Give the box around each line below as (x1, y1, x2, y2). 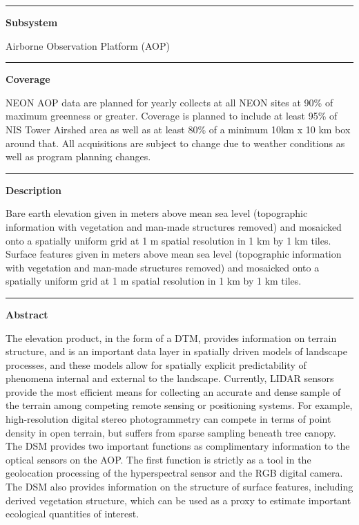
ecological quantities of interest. (6, 506, 139, 521)
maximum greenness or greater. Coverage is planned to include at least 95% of (6, 108, 338, 123)
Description (6, 182, 62, 197)
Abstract (6, 307, 48, 321)
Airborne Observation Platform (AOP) (6, 38, 170, 52)
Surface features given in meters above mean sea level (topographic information (6, 247, 342, 261)
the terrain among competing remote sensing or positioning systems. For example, (6, 398, 353, 412)
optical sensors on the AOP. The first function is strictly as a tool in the (6, 452, 311, 466)
